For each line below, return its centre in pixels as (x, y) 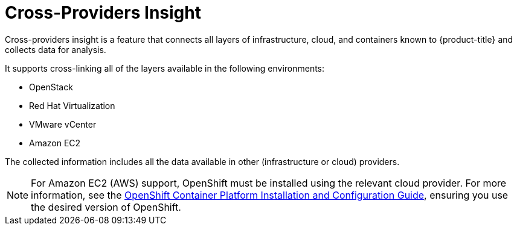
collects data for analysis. (56, 49)
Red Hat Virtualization (72, 105)
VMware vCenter (63, 124)
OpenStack (51, 87)
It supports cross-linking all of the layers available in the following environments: (165, 68)
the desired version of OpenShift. (106, 207)
